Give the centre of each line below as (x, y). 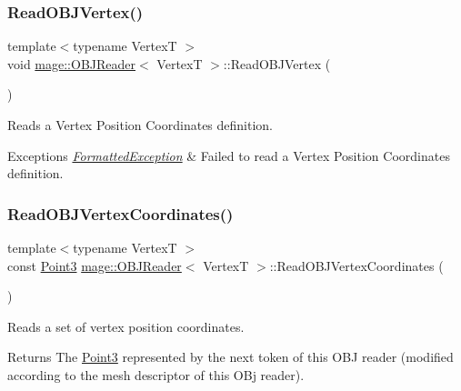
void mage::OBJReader (72, 63)
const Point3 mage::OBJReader (95, 265)
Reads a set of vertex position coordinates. (126, 326)
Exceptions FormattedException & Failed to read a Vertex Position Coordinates (229, 155)
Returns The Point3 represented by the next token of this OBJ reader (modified (230, 357)
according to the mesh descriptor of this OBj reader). (156, 374)
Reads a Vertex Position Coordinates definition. (140, 125)
